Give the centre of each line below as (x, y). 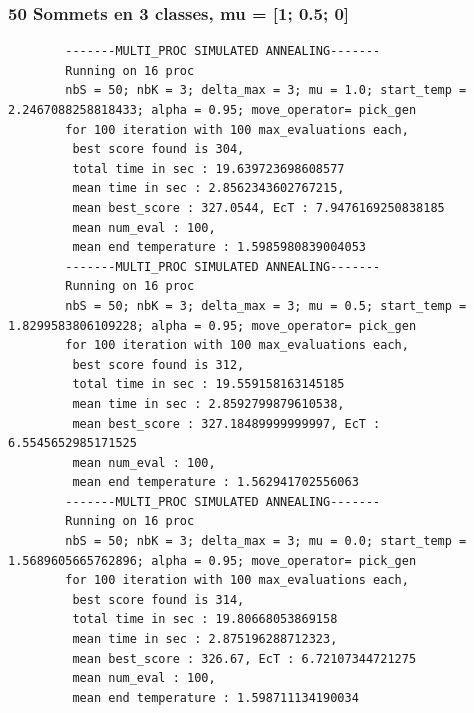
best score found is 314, (158, 599)
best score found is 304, (158, 149)
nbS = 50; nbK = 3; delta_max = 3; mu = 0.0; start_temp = (266, 541)
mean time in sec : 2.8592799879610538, (208, 403)
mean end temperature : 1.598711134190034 (215, 697)
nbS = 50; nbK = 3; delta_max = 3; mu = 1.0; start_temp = (266, 90)
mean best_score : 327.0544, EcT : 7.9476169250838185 (258, 207)
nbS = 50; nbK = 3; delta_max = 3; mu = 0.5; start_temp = (266, 305)
